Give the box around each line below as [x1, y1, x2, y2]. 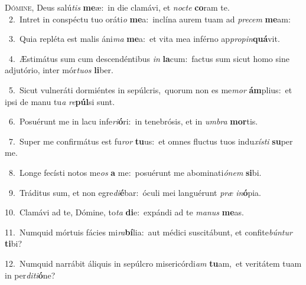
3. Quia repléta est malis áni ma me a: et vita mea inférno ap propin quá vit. [8, 32, 280, 45]
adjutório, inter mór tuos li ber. [5, 64, 113, 76]
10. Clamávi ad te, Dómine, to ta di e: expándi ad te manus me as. [5, 206, 244, 218]
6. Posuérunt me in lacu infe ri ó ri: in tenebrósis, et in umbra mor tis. [8, 115, 258, 127]
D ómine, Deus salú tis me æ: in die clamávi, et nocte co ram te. [5, 1, 230, 13]
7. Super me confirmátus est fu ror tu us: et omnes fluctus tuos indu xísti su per [8, 135, 293, 147]
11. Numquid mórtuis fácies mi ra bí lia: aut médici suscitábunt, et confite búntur [5, 225, 292, 238]
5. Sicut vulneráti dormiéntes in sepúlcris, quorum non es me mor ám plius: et [8, 83, 292, 96]
